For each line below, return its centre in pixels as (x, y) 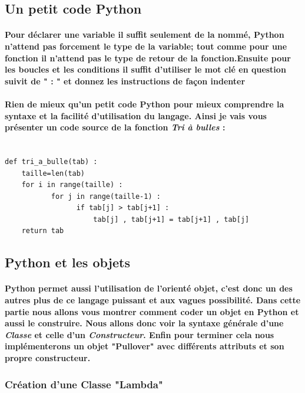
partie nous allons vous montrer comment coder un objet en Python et (152, 311)
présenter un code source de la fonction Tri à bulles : (115, 127)
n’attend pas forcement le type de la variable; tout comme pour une (146, 46)
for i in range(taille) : (72, 185)
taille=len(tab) (53, 173)
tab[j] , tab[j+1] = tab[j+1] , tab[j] (171, 219)
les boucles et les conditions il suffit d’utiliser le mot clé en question (145, 69)
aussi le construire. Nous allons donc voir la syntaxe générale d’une (144, 323)
